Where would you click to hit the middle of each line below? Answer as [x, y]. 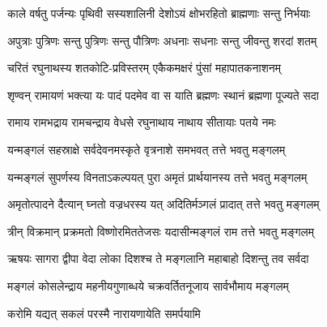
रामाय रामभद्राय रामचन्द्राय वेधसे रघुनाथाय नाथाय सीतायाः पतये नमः [142, 122]
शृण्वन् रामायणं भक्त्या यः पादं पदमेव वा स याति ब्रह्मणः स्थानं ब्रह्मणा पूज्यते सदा [163, 95]
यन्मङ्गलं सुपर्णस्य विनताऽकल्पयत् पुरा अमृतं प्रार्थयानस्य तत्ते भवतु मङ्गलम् [157, 176]
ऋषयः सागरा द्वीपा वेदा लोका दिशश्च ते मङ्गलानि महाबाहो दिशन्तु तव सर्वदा [158, 258]
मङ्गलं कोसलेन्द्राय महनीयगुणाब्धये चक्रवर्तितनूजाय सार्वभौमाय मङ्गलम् [148, 285]
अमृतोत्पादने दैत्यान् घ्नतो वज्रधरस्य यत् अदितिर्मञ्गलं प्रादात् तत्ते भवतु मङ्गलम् [163, 204]
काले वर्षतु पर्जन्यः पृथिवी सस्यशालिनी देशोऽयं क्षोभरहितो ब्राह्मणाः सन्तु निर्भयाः [159, 13]
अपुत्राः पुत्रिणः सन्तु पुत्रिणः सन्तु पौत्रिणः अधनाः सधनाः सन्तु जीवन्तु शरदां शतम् [162, 40]
